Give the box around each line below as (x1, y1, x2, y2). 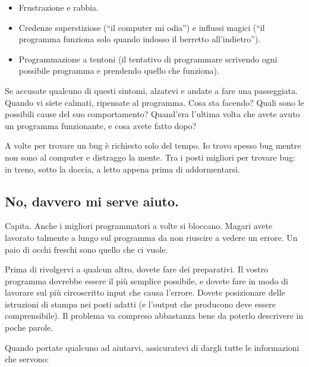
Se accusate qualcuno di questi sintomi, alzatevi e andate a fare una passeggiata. (5, 84, 298, 96)
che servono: (5, 353, 49, 365)
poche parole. (5, 321, 53, 334)
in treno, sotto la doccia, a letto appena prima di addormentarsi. (5, 162, 240, 175)
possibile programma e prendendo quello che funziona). (18, 64, 219, 77)
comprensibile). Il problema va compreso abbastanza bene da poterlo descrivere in (5, 309, 304, 322)
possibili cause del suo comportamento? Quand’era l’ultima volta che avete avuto (5, 108, 300, 120)
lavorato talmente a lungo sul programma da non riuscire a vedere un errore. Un (5, 231, 298, 243)
